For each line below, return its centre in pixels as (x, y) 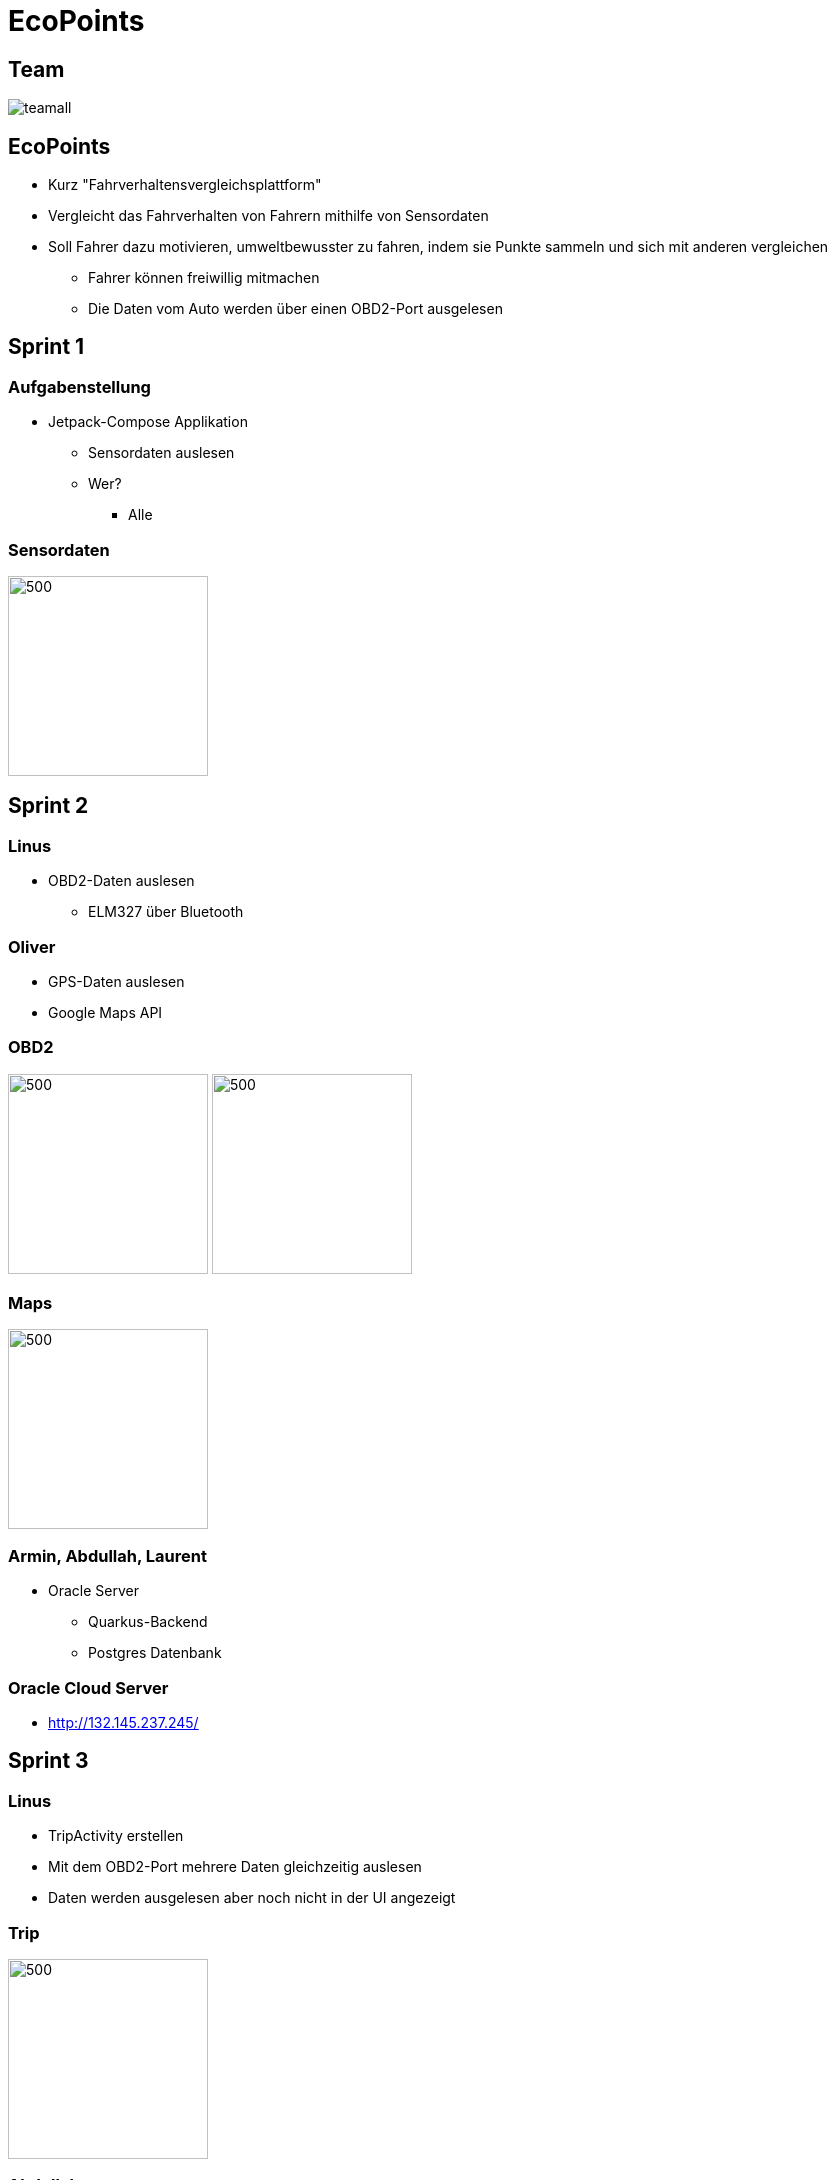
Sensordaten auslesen (161, 453)
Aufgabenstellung (79, 386)
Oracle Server (93, 1591)
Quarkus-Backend (148, 1622)
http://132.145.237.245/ (123, 1722)
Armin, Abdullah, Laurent (107, 1555)
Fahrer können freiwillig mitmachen (204, 278)
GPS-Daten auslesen (116, 981)
